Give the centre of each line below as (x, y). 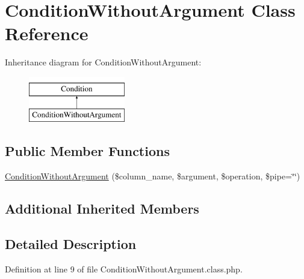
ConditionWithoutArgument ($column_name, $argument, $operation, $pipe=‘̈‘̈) (153, 176)
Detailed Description (71, 244)
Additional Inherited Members (102, 208)
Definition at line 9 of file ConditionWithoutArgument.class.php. (124, 268)
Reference (47, 33)
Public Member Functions (87, 151)
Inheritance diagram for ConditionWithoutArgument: (103, 62)
